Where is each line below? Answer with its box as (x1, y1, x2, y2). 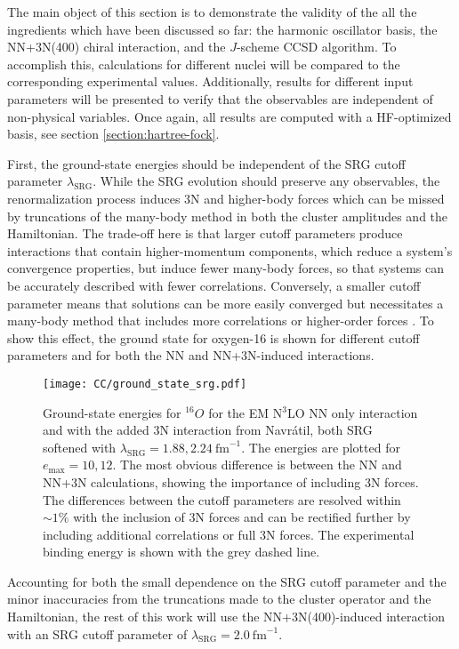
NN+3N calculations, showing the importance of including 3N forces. (43, 472, 419, 491)
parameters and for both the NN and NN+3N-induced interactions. (7, 346, 374, 365)
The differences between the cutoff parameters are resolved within (43, 490, 401, 509)
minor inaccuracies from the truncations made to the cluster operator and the (7, 589, 431, 608)
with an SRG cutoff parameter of (7, 624, 188, 643)
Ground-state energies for (43, 403, 181, 421)
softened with (43, 437, 117, 456)
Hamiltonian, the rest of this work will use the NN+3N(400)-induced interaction (7, 607, 445, 626)
